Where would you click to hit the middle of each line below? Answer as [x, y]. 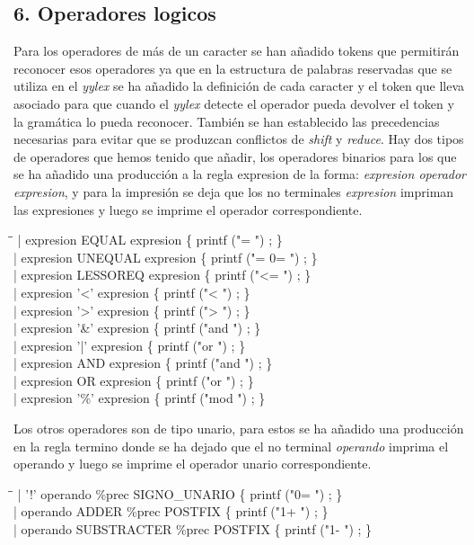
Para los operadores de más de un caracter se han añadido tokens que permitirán [237, 51]
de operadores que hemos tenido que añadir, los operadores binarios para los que [235, 156]
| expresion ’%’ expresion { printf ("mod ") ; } [140, 398]
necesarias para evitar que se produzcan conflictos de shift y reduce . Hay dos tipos [239, 139]
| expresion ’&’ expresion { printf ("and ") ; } [137, 328]
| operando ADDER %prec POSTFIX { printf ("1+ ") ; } [171, 511]
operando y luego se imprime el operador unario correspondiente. [193, 464]
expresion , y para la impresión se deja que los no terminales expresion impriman [234, 191]
